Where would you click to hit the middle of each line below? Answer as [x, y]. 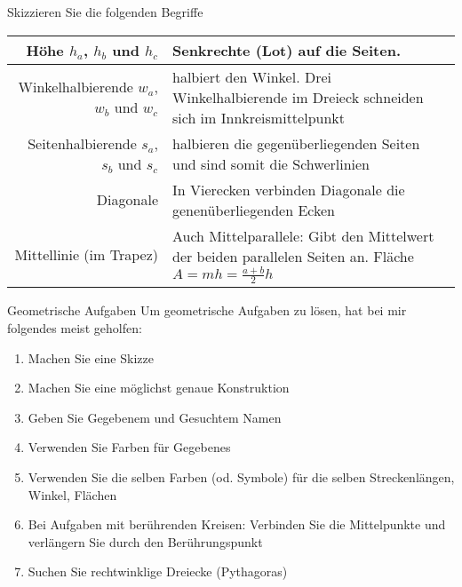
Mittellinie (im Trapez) [86, 254]
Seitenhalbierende [82, 143]
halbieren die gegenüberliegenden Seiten [296, 143]
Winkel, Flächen [72, 494]
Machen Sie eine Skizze [91, 357]
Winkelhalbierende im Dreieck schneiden [298, 97]
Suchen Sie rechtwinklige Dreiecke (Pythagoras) [158, 571]
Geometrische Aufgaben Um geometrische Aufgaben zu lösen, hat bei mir [207, 310]
